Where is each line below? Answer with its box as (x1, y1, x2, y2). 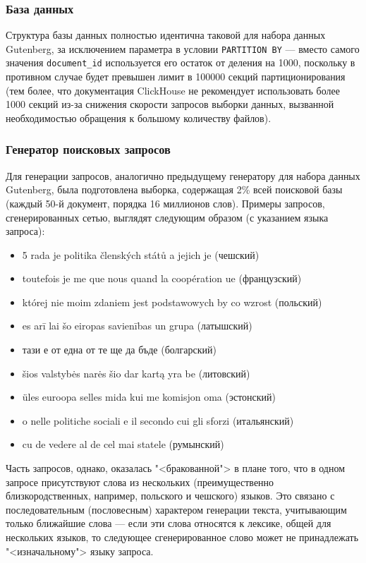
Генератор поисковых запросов (6, 140, 171, 158)
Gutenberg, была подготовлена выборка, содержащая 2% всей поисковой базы (6, 182, 343, 197)
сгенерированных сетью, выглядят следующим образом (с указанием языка (6, 210, 329, 224)
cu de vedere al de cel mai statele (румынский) (22, 437, 224, 452)
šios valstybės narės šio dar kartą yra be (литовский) (22, 365, 250, 380)
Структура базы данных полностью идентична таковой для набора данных (6, 28, 326, 42)
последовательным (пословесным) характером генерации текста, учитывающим (6, 502, 347, 516)
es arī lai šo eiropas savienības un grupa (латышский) (22, 318, 252, 333)
